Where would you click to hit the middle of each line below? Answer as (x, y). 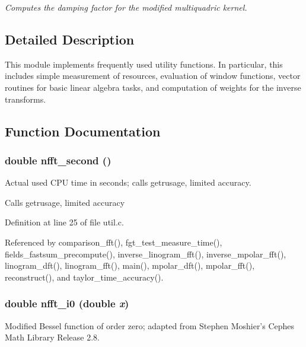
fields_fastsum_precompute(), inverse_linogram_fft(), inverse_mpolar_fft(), (146, 254)
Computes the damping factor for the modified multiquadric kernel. (126, 7)
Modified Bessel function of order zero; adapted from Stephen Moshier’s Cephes (150, 325)
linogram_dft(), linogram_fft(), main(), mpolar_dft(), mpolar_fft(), (130, 265)
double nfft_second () (58, 160)
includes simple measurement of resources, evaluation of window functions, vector (153, 76)
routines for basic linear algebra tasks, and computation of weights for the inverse (153, 87)
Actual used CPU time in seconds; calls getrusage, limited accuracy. (128, 182)
